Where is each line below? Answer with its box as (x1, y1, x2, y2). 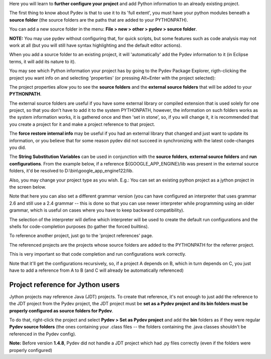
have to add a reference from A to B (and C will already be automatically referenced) (9, 267, 184, 273)
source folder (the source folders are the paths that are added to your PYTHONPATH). (9, 17, 188, 23)
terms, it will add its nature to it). (9, 58, 76, 65)
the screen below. (9, 184, 46, 190)
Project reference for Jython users (9, 280, 120, 289)
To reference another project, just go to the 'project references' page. (9, 233, 153, 239)
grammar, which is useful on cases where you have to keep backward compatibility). (9, 207, 185, 213)
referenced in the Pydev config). (9, 331, 76, 337)
